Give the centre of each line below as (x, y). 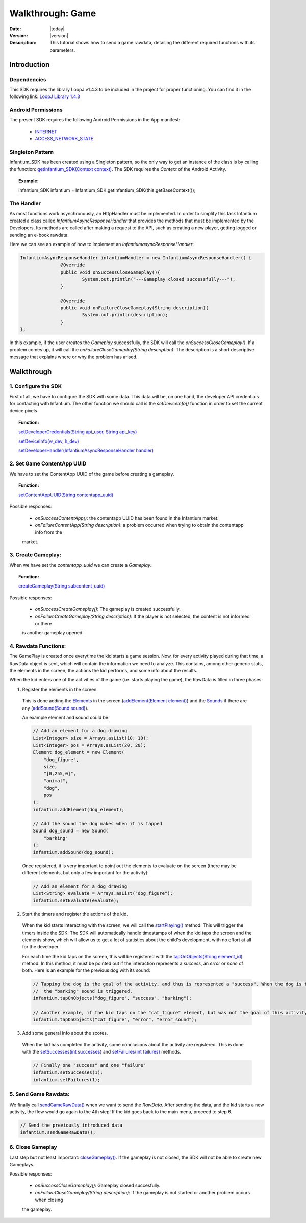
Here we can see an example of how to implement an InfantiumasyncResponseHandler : (101, 244)
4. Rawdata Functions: (38, 646)
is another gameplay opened (52, 633)
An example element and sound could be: (66, 717)
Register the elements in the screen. (60, 689)
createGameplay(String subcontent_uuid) (62, 586)
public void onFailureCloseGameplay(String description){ (134, 308)
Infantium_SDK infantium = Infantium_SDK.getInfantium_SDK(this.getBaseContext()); (107, 190)
